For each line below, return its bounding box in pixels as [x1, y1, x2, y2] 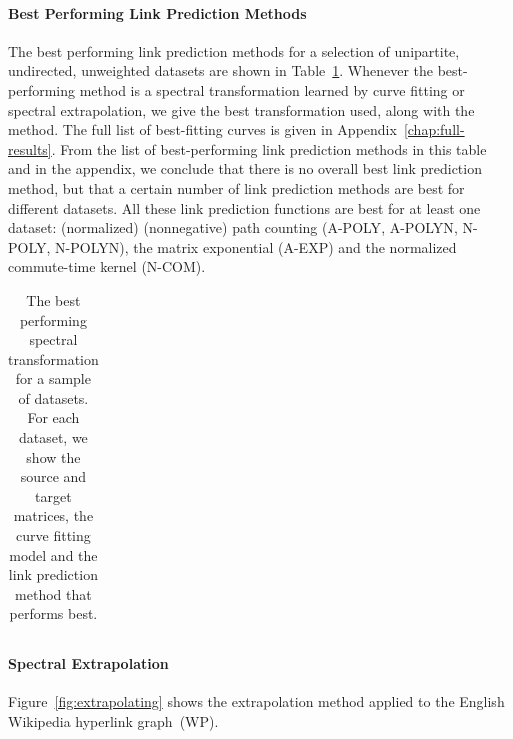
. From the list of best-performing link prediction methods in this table [51, 138, 487, 159]
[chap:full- [403, 119, 465, 140]
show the [26, 446, 81, 467]
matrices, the [13, 505, 94, 526]
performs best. [9, 603, 98, 624]
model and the [9, 544, 98, 565]
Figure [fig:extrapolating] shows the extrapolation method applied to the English [8, 691, 505, 712]
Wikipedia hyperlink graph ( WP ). [8, 710, 219, 731]
